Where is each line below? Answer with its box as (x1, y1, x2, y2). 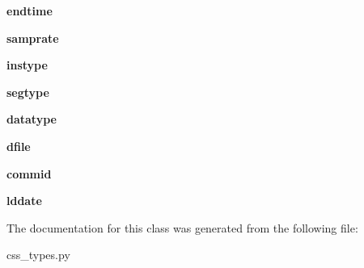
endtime (6, 2, 53, 19)
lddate (6, 192, 42, 209)
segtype (6, 83, 49, 100)
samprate (6, 29, 59, 46)
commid (6, 165, 52, 182)
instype (6, 57, 48, 73)
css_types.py (6, 246, 70, 263)
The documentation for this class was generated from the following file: (6, 219, 358, 236)
